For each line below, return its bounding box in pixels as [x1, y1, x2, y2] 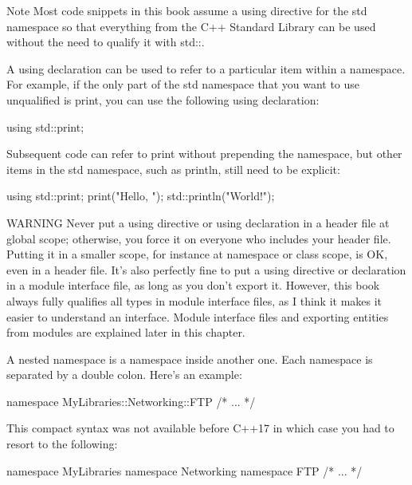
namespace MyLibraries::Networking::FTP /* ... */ [6, 392, 256, 409]
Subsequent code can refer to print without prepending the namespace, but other [6, 145, 402, 162]
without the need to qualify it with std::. [6, 34, 205, 50]
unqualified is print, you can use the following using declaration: [6, 91, 320, 108]
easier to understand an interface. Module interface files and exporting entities [6, 308, 389, 325]
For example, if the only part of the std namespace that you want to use [6, 76, 360, 93]
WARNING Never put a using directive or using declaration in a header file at [6, 214, 390, 231]
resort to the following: [6, 436, 118, 452]
